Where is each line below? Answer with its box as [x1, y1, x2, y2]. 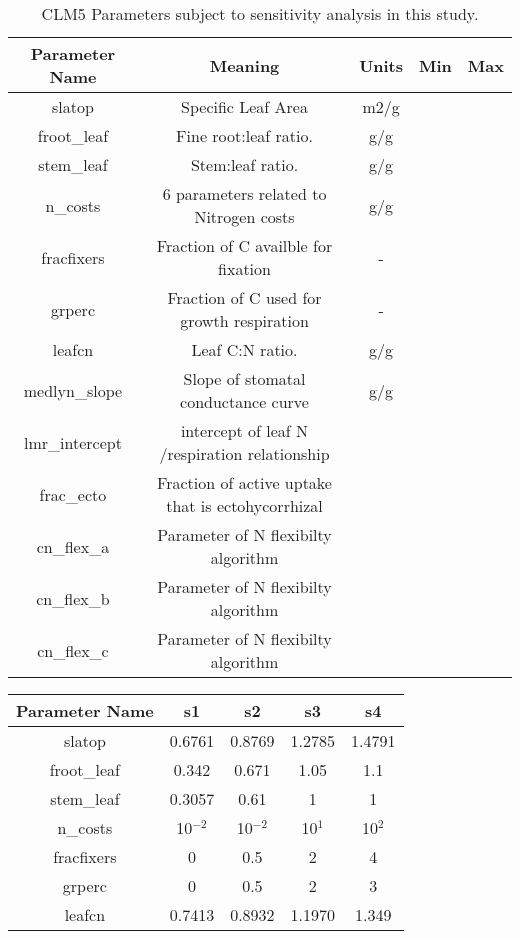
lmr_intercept [24, 430, 122, 454]
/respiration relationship [159, 442, 330, 465]
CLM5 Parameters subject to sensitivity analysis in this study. [41, 2, 479, 25]
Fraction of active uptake [157, 471, 332, 494]
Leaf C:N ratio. [191, 338, 298, 361]
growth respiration [180, 309, 309, 332]
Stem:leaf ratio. [190, 153, 299, 176]
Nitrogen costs [194, 205, 295, 228]
